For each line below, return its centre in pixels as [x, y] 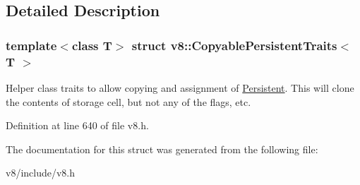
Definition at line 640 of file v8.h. [77, 125]
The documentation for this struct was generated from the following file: [162, 149]
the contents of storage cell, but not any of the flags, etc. [128, 101]
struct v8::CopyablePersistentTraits [234, 45]
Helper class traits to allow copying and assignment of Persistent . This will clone [180, 87]
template [31, 45]
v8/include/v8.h [41, 173]
